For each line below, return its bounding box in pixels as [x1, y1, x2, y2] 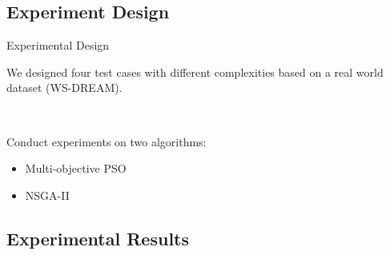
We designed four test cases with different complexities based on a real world [6, 63, 384, 80]
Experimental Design [6, 37, 110, 54]
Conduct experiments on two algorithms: [6, 133, 207, 149]
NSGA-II [25, 186, 70, 203]
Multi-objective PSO [25, 160, 127, 177]
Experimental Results [6, 225, 189, 250]
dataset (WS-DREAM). [6, 79, 123, 96]
